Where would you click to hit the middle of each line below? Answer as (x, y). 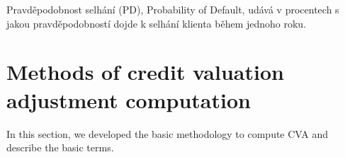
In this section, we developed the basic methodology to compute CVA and (168, 133)
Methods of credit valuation (145, 72)
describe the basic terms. (60, 147)
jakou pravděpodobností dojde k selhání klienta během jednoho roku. (157, 23)
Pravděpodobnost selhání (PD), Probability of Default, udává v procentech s (173, 9)
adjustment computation (129, 99)
